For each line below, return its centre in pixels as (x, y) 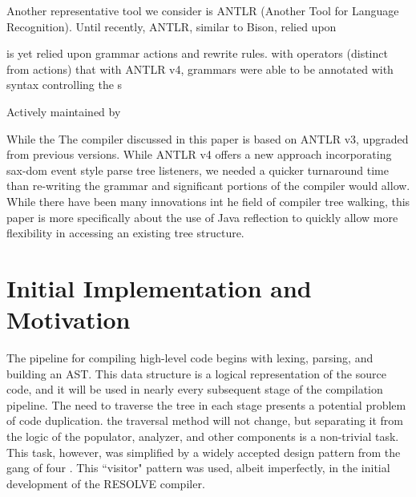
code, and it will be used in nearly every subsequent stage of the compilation (195, 389)
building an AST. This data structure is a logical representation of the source (196, 373)
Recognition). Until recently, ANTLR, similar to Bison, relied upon (172, 26)
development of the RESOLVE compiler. (106, 483)
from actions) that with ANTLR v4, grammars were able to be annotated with (200, 69)
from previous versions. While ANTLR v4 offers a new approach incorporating (199, 154)
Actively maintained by (64, 111)
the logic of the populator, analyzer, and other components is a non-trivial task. (203, 436)
